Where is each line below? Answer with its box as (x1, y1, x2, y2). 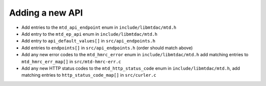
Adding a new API (9, 7, 83, 18)
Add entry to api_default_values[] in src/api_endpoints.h (21, 38, 156, 44)
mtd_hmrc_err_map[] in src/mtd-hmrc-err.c (21, 59, 121, 64)
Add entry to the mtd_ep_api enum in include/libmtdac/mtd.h (21, 31, 158, 37)
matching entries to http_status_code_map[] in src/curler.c (21, 72, 157, 78)
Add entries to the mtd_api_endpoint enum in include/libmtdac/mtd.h (21, 24, 177, 30)
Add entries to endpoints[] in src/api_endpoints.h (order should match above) (21, 44, 193, 51)
